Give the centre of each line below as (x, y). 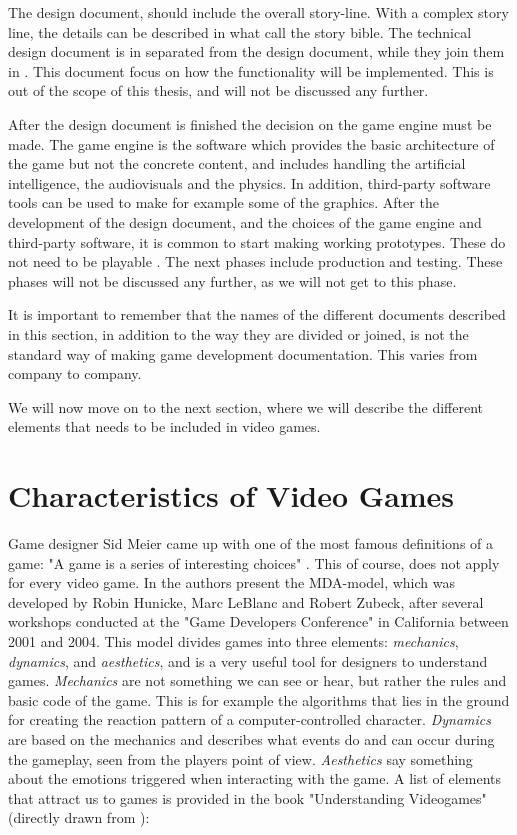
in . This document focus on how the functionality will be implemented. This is (251, 70)
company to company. (75, 373)
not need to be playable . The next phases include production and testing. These (255, 261)
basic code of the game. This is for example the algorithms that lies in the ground (259, 699)
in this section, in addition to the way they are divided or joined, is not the (238, 333)
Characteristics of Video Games (231, 495)
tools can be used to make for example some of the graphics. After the (223, 202)
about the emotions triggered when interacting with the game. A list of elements (255, 778)
